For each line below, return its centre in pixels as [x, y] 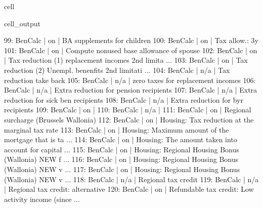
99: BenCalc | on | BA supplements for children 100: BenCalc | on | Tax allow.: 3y [131, 40]
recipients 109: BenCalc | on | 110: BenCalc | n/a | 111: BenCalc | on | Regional [128, 110]
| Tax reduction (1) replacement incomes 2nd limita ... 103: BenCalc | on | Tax [126, 60]
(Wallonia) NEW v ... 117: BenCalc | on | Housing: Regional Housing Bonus [122, 169]
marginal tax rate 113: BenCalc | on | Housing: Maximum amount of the [117, 129]
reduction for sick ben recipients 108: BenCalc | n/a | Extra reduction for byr [124, 99]
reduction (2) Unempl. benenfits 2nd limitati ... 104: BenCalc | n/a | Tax [117, 70]
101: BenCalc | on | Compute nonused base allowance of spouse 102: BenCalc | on [131, 50]
